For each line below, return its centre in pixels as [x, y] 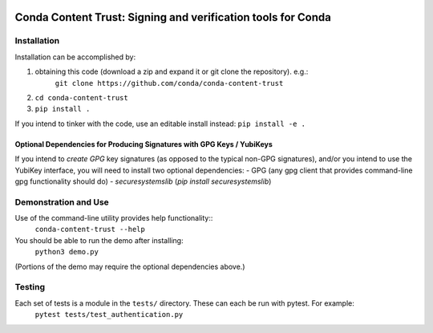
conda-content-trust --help [90, 229]
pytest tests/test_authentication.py [109, 315]
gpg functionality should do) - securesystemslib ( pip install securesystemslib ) [143, 181]
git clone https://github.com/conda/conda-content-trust [169, 83]
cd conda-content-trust [81, 97]
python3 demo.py [67, 252]
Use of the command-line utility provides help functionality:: [114, 218]
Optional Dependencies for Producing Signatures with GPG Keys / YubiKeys [144, 144]
